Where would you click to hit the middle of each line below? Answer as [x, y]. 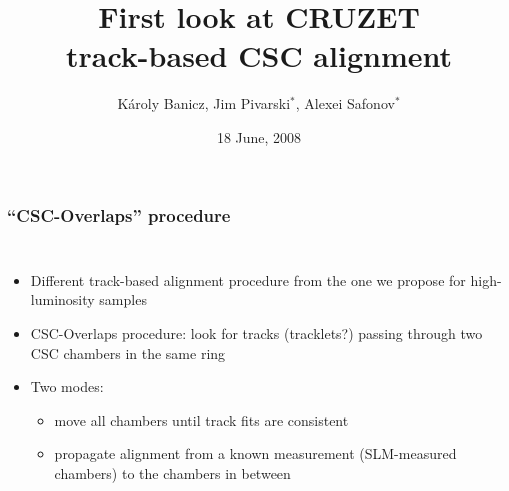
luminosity [62, 299]
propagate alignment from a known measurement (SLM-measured [255, 453]
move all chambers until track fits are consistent [201, 419]
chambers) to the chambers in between [172, 472]
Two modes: [67, 386]
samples [123, 299]
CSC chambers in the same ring [128, 352]
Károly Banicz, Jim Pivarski [204, 103]
